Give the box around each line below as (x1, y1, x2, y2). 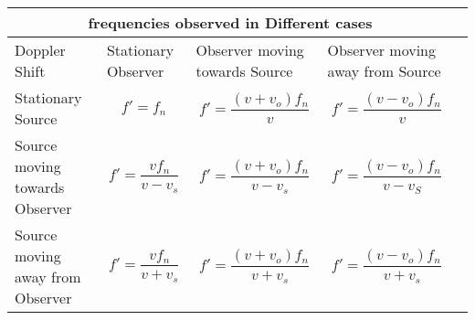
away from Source (327, 60, 441, 81)
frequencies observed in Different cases (88, 12, 373, 33)
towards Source (195, 60, 293, 81)
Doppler (15, 39, 66, 60)
